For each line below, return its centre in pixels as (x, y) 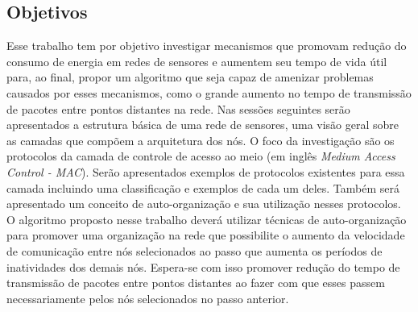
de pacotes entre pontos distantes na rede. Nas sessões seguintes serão (178, 108)
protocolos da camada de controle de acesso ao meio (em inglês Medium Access (201, 156)
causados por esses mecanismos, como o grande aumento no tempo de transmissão (209, 92)
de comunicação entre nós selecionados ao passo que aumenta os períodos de (195, 250)
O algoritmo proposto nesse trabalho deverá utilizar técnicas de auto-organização (207, 219)
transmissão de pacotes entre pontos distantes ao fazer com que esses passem (196, 283)
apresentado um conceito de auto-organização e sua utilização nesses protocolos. (204, 204)
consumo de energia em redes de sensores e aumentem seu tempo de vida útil (197, 61)
